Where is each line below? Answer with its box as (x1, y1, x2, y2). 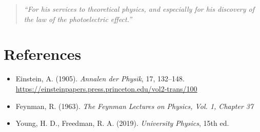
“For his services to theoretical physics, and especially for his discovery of (24, 4, 255, 14)
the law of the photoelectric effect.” (24, 13, 132, 24)
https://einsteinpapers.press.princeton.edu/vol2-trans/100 (15, 83, 197, 94)
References (4, 43, 82, 64)
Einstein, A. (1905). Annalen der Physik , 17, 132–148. (15, 73, 185, 84)
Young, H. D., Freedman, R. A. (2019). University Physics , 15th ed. (15, 118, 229, 128)
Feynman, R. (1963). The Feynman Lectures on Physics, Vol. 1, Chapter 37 (15, 100, 254, 111)
